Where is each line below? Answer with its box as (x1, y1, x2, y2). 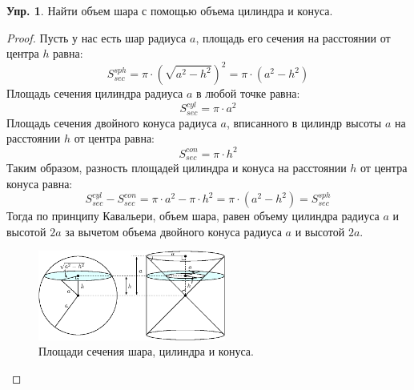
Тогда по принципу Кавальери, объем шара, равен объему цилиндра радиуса (6, 207, 380, 224)
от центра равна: (74, 130, 155, 147)
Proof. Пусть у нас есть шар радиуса (6, 29, 187, 46)
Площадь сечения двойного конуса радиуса (6, 114, 217, 131)
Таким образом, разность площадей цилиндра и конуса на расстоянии (6, 159, 347, 175)
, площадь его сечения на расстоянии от (195, 29, 391, 46)
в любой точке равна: (195, 85, 300, 102)
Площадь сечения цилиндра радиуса (6, 85, 183, 102)
